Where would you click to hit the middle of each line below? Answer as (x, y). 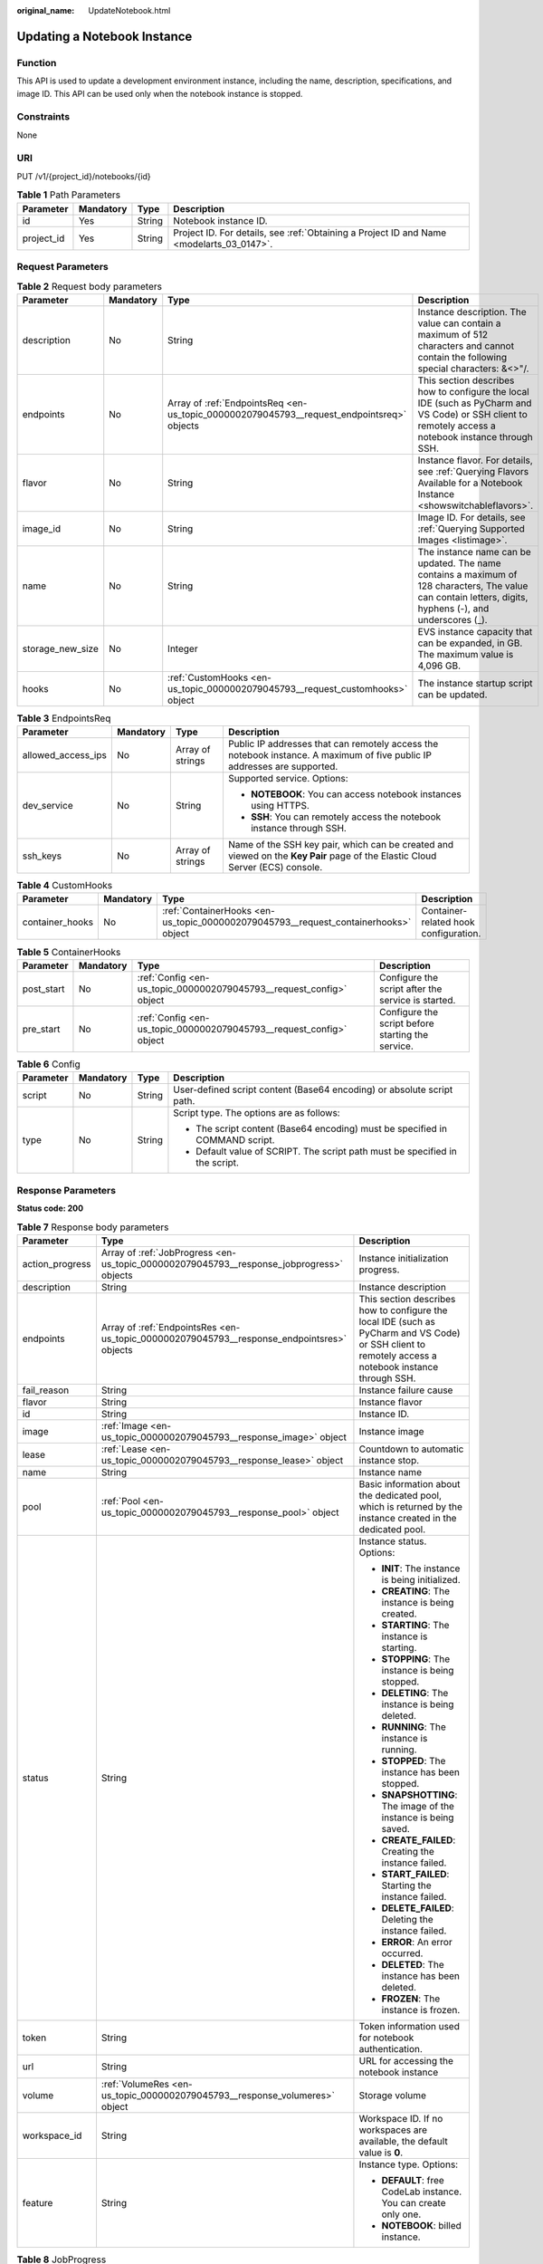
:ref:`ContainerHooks (207, 911)
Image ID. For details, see (472, 517)
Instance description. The (472, 312)
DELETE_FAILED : (418, 1908)
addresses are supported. (283, 767)
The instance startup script (475, 683)
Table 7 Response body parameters (93, 1227)
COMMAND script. (235, 1140)
